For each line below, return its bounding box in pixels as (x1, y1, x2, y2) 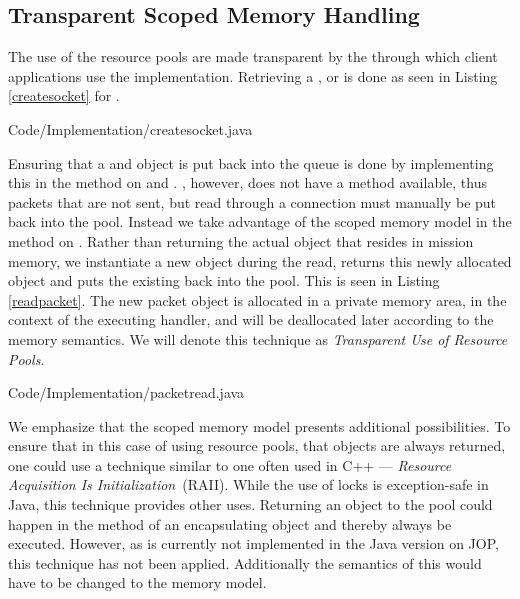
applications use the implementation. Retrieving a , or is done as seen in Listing (8, 65, 498, 86)
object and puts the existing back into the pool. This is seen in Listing (8, 270, 440, 291)
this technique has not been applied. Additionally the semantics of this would (8, 552, 482, 573)
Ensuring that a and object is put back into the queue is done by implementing (8, 152, 494, 173)
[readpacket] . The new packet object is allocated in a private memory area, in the (8, 289, 507, 310)
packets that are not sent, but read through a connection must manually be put (8, 191, 497, 212)
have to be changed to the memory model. (8, 572, 267, 593)
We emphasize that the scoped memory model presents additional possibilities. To (8, 415, 511, 436)
